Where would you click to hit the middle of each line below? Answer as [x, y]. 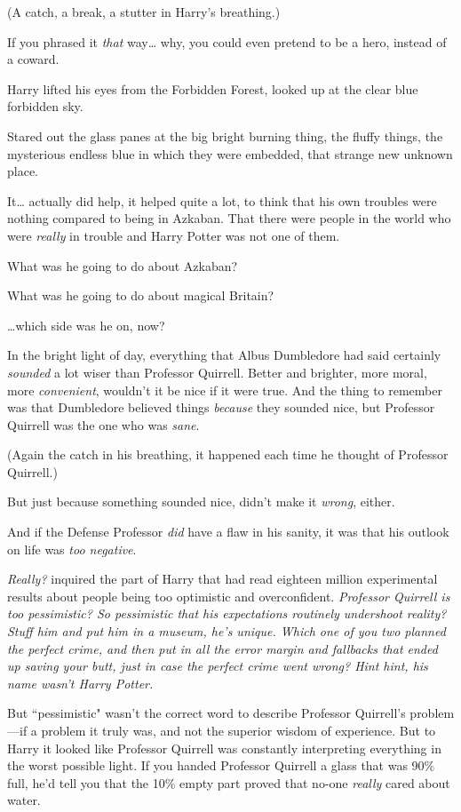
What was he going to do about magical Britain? [141, 295]
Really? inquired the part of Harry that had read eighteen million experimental [223, 579]
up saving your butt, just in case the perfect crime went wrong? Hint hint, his [218, 666]
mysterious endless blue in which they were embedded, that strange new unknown [230, 153]
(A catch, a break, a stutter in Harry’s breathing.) [144, 12]
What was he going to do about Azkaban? [123, 265]
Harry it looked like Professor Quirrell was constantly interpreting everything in [224, 748]
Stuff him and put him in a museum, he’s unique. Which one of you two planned [227, 631]
